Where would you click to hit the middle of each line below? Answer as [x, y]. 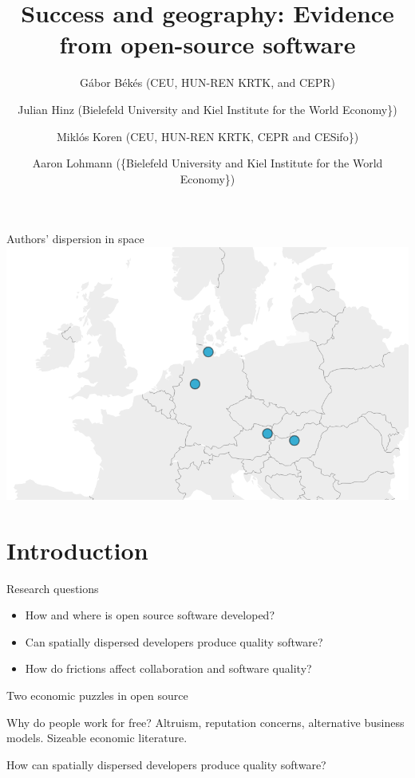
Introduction [77, 550]
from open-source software [207, 44]
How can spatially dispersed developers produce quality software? [166, 764]
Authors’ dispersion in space [75, 239]
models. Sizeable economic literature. [97, 738]
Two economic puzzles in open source [97, 695]
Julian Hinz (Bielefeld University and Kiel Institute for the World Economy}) [207, 109]
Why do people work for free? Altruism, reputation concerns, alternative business [206, 722]
